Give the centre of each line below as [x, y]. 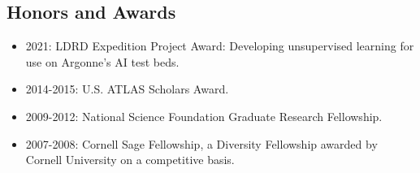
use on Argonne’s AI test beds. [102, 61]
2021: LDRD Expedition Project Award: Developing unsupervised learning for [220, 46]
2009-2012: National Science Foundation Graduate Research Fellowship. [204, 116]
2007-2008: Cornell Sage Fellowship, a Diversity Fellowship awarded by [201, 143]
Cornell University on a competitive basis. [130, 160]
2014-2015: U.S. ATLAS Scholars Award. [127, 89]
